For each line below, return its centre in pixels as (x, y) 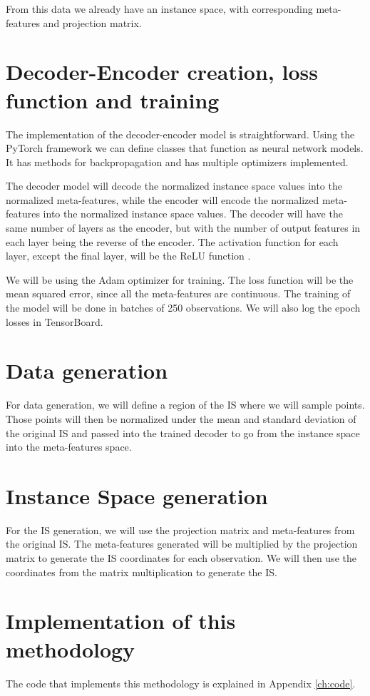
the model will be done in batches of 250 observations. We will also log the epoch (183, 308)
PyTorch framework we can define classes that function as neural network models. (185, 148)
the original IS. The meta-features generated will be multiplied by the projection (182, 544)
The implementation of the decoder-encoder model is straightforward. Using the (180, 134)
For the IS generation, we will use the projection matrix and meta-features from (180, 529)
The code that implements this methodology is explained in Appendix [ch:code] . (181, 683)
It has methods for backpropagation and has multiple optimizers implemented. (177, 162)
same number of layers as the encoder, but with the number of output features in (183, 228)
